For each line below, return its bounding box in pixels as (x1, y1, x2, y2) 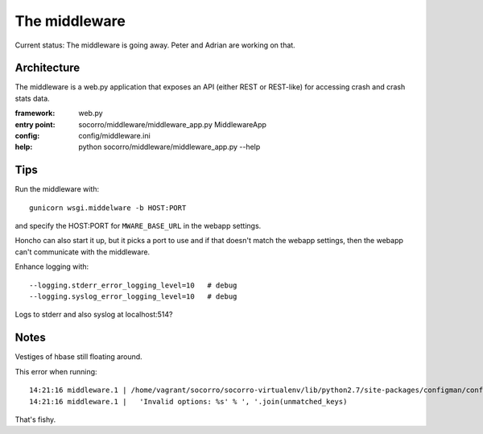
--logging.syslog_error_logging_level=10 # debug (29, 292, 237, 301)
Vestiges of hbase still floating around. (14, 352, 142, 362)
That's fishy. (14, 415, 56, 424)
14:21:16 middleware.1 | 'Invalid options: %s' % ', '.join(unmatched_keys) (29, 397, 348, 406)
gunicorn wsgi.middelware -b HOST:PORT (29, 203, 187, 213)
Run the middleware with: (14, 184, 100, 194)
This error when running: (14, 366, 97, 376)
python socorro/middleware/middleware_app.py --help (78, 142, 261, 152)
